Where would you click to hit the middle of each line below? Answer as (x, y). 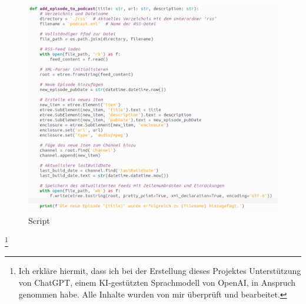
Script (39, 220)
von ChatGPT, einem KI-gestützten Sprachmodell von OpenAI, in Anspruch (157, 282)
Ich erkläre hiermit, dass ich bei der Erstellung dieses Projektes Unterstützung (160, 271)
